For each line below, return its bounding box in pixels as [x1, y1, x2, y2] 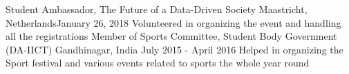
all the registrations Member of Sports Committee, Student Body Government [6, 29, 337, 43]
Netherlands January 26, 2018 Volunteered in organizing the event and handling [6, 15, 341, 29]
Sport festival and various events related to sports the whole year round [6, 56, 310, 70]
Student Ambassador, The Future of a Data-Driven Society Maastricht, [6, 2, 308, 16]
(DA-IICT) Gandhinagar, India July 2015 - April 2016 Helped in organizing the [6, 42, 343, 56]
